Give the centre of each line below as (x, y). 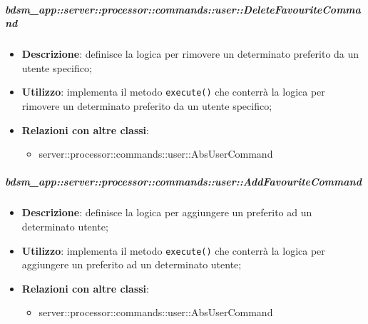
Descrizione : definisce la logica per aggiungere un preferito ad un (167, 212)
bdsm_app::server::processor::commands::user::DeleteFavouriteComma (183, 9)
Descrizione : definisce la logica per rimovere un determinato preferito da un (190, 54)
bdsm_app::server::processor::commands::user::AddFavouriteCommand (183, 182)
